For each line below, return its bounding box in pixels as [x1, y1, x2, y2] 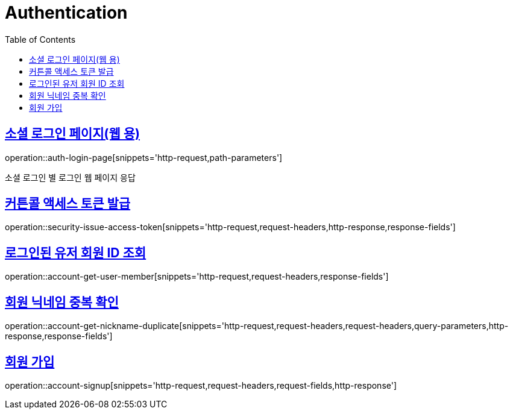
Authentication [5, 2, 128, 23]
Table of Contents [5, 34, 76, 45]
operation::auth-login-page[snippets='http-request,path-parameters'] [5, 152, 283, 163]
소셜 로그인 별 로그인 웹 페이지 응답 [5, 172, 136, 183]
